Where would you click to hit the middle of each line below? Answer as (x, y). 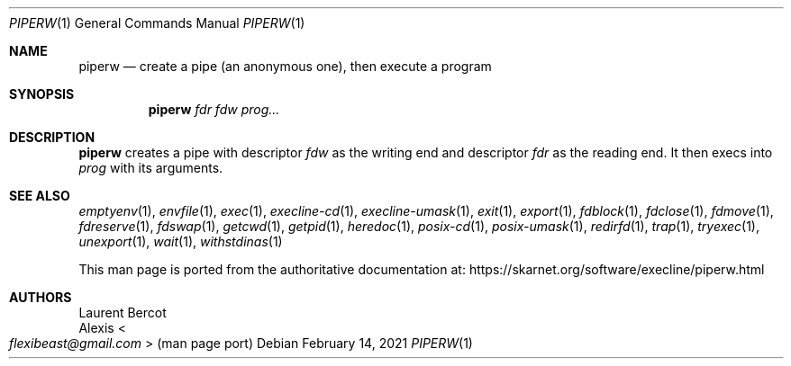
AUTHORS (41, 297)
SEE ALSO (40, 196)
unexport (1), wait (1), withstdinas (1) (181, 241)
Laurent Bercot (123, 312)
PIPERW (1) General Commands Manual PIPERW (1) (157, 23)
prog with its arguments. (151, 168)
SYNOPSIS (42, 94)
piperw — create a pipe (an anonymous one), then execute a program (285, 66)
